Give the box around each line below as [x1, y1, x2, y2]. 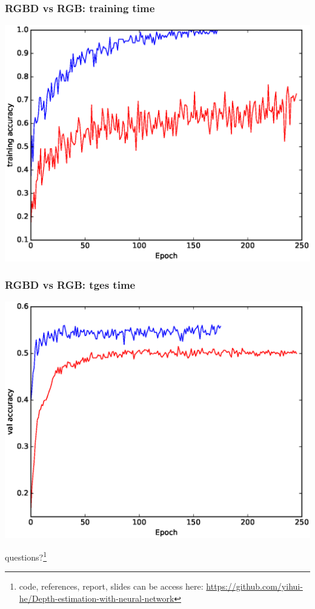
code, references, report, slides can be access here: [19, 580, 204, 593]
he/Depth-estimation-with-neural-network [19, 592, 174, 605]
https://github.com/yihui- [206, 580, 303, 593]
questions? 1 [5, 549, 47, 563]
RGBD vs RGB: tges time [5, 277, 136, 292]
